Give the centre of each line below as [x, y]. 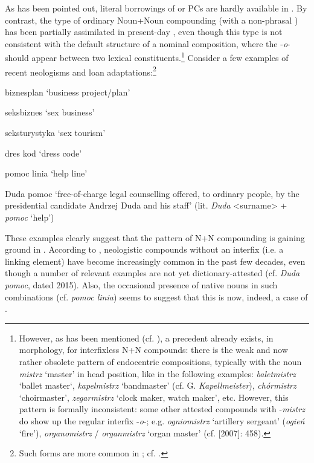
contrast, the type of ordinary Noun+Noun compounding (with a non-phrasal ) [152, 20]
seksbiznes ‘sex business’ [50, 112]
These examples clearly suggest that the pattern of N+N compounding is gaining [155, 237]
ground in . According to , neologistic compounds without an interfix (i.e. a [144, 249]
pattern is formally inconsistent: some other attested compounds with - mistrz [162, 409]
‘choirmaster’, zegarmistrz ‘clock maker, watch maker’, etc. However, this [154, 397]
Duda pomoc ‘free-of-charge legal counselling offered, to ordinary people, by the [152, 193]
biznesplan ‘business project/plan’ [68, 92]
